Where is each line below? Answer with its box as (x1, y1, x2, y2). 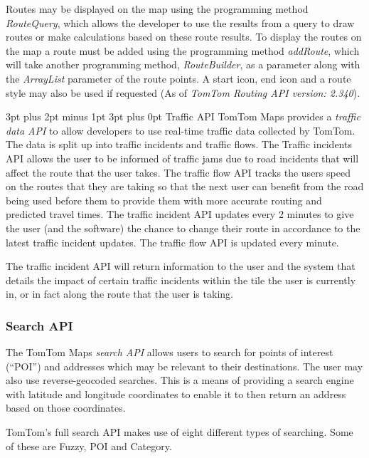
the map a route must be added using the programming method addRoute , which (6, 43, 360, 58)
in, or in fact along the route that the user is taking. (6, 286, 233, 301)
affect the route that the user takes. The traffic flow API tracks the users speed (6, 165, 351, 179)
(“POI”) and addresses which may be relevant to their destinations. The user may (6, 358, 363, 373)
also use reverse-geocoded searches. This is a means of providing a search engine (6, 373, 354, 387)
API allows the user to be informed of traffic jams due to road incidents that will (6, 150, 359, 165)
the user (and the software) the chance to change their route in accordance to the (6, 220, 360, 235)
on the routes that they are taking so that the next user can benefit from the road (6, 179, 364, 194)
